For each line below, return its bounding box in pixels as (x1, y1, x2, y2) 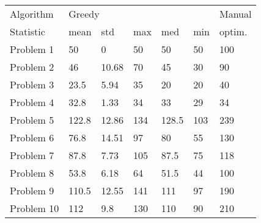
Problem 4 (10, 95, 54, 109)
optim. (219, 24, 248, 38)
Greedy (68, 7, 100, 21)
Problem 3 (10, 77, 54, 91)
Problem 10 (10, 201, 59, 215)
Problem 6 (10, 130, 54, 144)
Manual (219, 7, 252, 21)
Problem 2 (10, 60, 54, 74)
